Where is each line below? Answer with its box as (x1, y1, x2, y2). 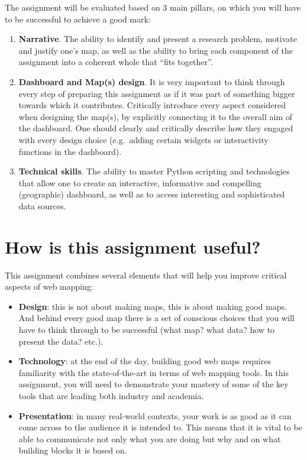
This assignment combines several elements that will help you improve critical (5, 268, 287, 281)
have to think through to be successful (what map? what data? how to (18, 323, 275, 335)
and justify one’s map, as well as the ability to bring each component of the (18, 44, 293, 56)
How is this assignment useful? (5, 234, 261, 258)
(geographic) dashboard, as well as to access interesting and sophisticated (18, 188, 285, 200)
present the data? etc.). (18, 335, 104, 347)
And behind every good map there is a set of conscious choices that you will (18, 312, 295, 324)
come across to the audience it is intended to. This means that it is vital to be (18, 421, 302, 433)
